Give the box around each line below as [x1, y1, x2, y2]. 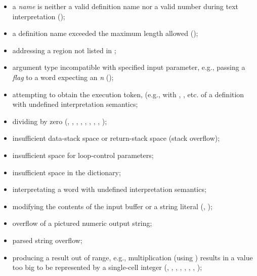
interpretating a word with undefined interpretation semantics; [12, 184, 206, 194]
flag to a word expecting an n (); [12, 71, 114, 82]
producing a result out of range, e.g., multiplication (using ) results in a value [12, 252, 253, 262]
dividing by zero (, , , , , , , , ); [12, 115, 107, 126]
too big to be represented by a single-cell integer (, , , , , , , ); [12, 262, 202, 272]
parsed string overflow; [12, 234, 82, 245]
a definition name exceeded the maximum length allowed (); [12, 28, 198, 38]
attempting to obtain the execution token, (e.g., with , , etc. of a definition [12, 89, 244, 99]
